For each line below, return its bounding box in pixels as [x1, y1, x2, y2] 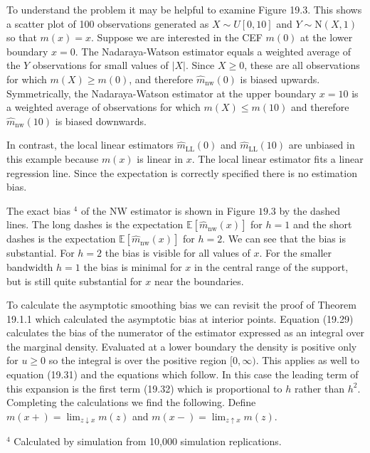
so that [6, 30, 37, 45]
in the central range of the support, [194, 259, 349, 274]
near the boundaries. [154, 273, 244, 288]
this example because [6, 151, 99, 166]
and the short [292, 217, 352, 232]
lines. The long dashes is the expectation [6, 217, 184, 232]
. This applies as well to [255, 353, 359, 368]
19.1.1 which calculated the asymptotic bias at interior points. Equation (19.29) [6, 311, 354, 326]
